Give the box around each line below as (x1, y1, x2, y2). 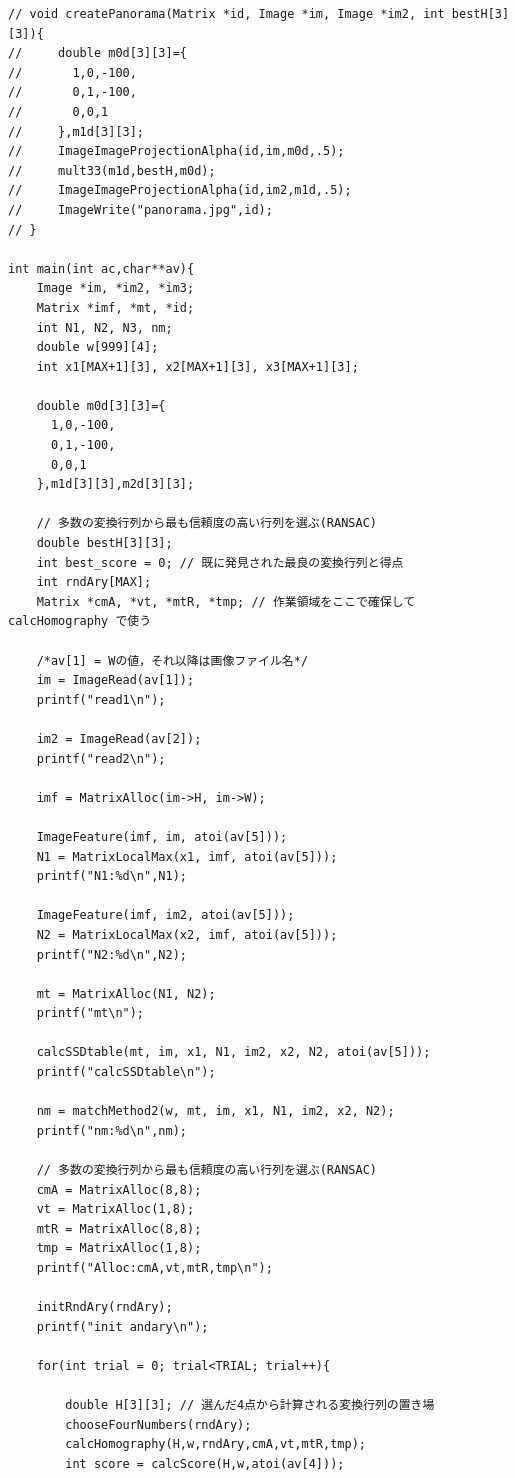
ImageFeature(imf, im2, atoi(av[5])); (36, 908, 295, 923)
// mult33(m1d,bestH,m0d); (8, 163, 216, 178)
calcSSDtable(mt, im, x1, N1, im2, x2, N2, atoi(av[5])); (36, 1045, 431, 1060)
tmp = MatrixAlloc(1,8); (36, 1241, 202, 1256)
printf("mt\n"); (36, 1006, 145, 1021)
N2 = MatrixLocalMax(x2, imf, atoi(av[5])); (36, 927, 338, 942)
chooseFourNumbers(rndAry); (65, 1417, 252, 1432)
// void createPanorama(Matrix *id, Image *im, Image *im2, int (8, 7, 445, 21)
